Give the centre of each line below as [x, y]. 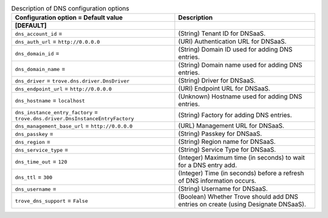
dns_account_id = [39, 33]
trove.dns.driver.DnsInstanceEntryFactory [74, 119]
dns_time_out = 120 [41, 162]
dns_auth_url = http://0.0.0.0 [57, 41]
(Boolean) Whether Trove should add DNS [238, 197]
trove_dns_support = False [51, 200]
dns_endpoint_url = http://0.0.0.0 [63, 89]
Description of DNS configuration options [70, 9]
